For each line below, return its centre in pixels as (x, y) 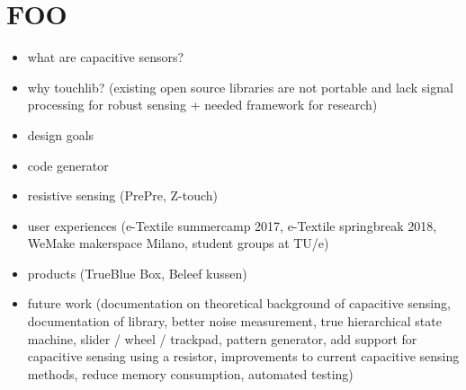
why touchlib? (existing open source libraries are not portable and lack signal (240, 87)
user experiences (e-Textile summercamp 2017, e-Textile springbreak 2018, (232, 225)
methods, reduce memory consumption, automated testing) (190, 373)
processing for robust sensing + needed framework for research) (202, 105)
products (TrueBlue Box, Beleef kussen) (137, 273)
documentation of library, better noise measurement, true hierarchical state (234, 321)
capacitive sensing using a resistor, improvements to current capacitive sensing (243, 356)
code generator (68, 165)
